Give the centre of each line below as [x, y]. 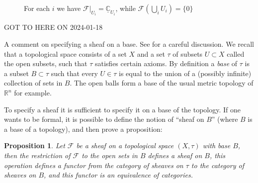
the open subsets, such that [46, 63]
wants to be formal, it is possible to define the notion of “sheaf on [104, 119]
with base [216, 145]
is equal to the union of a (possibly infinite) [185, 73]
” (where [225, 119]
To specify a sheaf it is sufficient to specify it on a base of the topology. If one [123, 109]
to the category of [217, 165]
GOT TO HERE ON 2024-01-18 [53, 27]
